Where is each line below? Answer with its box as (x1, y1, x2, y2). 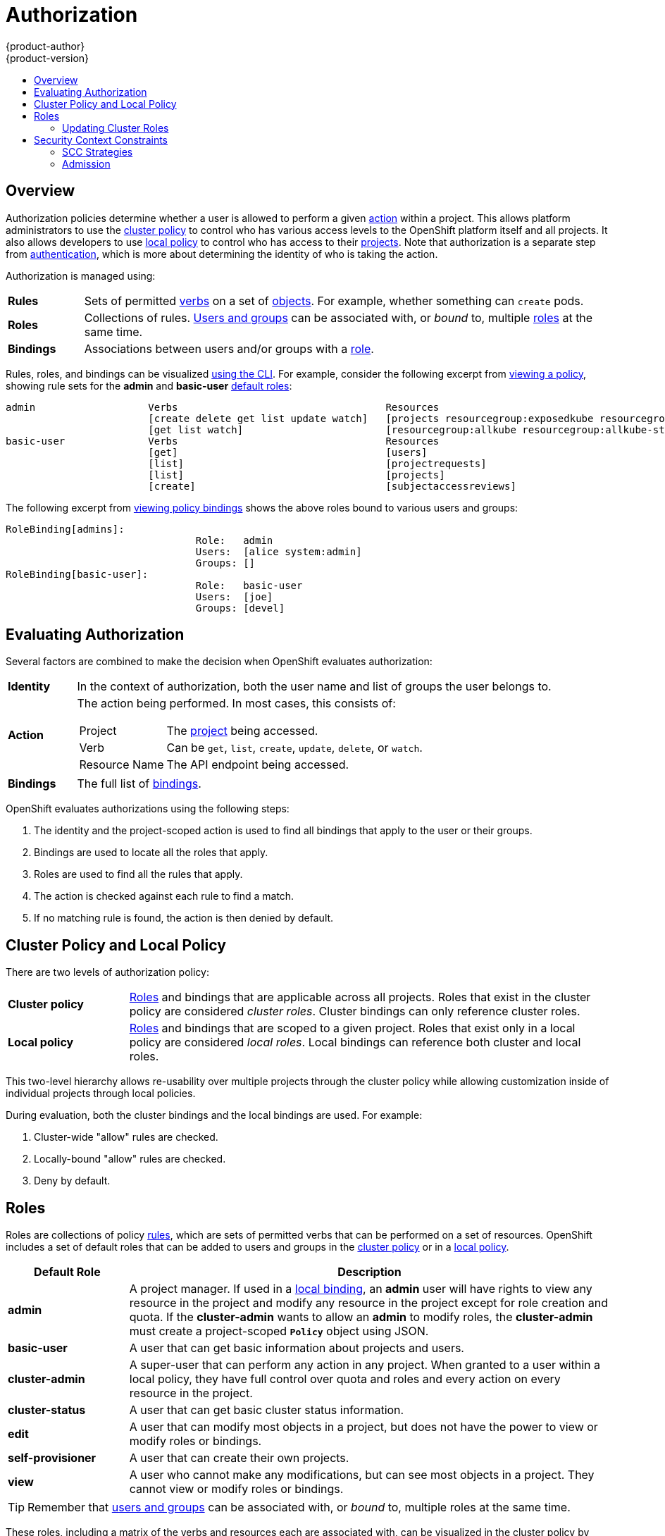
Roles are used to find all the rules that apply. (34, 868, 243, 881)
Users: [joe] (195, 590, 273, 602)
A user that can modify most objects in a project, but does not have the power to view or (129, 1420, 598, 1435)
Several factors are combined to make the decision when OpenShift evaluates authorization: (6, 655, 433, 668)
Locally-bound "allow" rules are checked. (34, 1153, 226, 1165)
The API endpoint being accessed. (166, 757, 349, 772)
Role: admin (195, 534, 273, 546)
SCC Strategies (62, 145, 133, 158)
